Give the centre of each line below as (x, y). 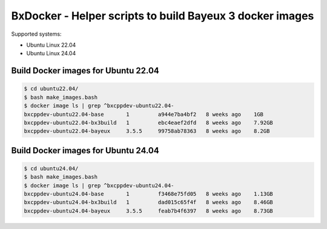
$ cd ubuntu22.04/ (51, 89)
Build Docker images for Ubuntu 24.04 (85, 151)
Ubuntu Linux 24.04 (51, 53)
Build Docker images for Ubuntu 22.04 (85, 71)
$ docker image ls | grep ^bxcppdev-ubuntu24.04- (99, 185)
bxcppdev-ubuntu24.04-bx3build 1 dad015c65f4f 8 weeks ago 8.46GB (149, 202)
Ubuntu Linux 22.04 (51, 45)
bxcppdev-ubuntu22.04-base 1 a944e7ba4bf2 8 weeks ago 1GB (144, 114)
